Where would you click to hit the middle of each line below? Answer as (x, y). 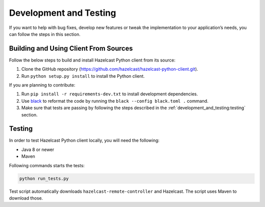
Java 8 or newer (38, 149)
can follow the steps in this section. (45, 34)
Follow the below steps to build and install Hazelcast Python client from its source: (92, 60)
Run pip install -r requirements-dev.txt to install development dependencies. (110, 94)
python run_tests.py (44, 178)
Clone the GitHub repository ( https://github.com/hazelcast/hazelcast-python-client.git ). (110, 69)
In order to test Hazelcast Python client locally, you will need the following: (84, 141)
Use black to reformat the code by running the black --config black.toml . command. (115, 101)
